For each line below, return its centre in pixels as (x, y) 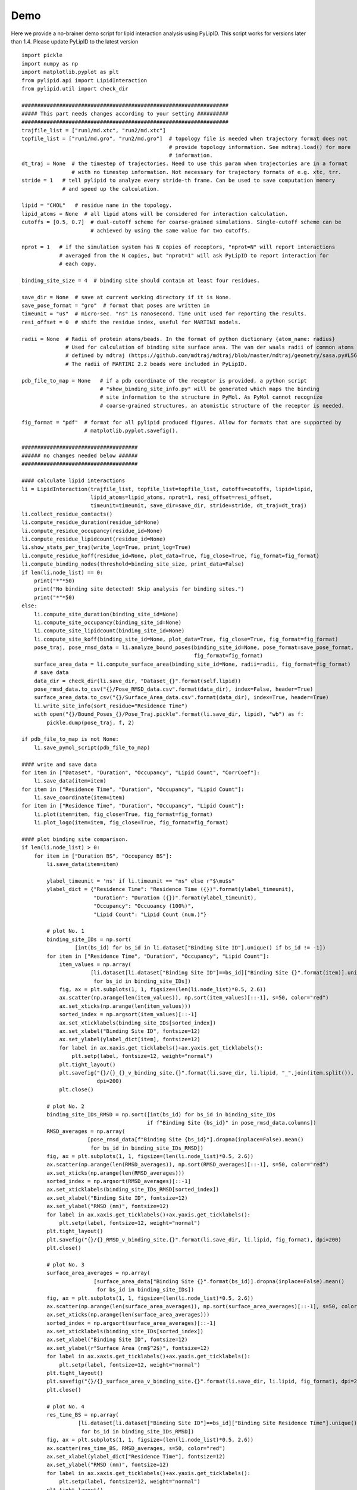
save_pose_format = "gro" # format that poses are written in (116, 306)
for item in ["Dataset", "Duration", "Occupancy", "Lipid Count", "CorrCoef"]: (141, 772)
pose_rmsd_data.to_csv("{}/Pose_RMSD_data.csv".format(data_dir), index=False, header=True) (173, 689)
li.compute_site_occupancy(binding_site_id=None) (107, 622)
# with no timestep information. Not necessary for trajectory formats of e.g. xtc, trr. (206, 172)
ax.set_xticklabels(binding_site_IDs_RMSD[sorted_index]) (133, 1190)
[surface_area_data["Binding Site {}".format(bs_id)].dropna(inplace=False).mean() (219, 1281)
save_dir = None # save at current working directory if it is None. (127, 297)
